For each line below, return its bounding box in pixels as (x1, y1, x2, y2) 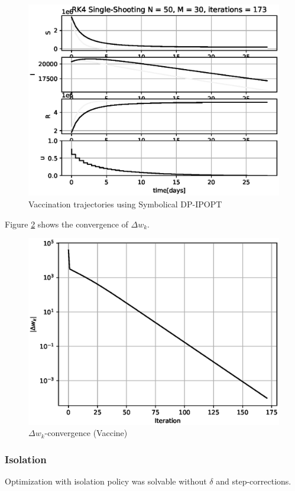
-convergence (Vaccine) (44, 427, 128, 439)
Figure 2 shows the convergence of (5, 217, 128, 230)
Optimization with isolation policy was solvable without (5, 475, 207, 487)
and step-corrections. (216, 475, 291, 487)
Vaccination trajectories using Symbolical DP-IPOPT (28, 197, 222, 210)
